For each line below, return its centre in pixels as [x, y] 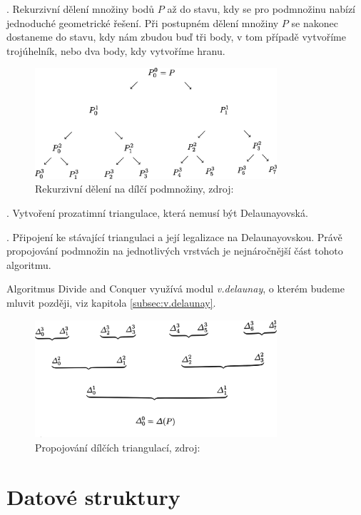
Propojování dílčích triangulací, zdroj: [118, 447]
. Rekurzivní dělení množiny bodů [81, 9]
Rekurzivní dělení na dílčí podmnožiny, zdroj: [134, 189]
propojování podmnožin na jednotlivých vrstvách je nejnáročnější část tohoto [175, 251]
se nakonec [315, 22]
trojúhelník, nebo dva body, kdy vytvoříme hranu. [116, 50]
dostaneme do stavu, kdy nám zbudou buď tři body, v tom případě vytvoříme [176, 37]
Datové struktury [93, 496]
